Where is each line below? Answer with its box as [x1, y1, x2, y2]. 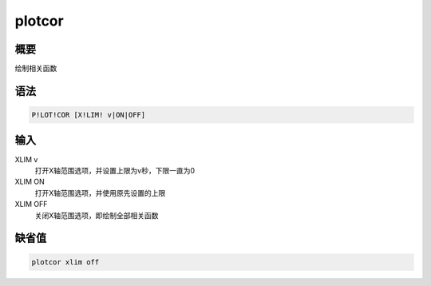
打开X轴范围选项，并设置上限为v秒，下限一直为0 [34, 165, 196, 175]
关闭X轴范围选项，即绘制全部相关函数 [34, 210, 159, 220]
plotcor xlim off [31, 257, 100, 267]
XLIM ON [14, 177, 45, 187]
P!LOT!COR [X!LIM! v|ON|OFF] [31, 110, 146, 120]
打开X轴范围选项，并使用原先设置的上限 [34, 188, 166, 197]
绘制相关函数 [14, 64, 57, 73]
